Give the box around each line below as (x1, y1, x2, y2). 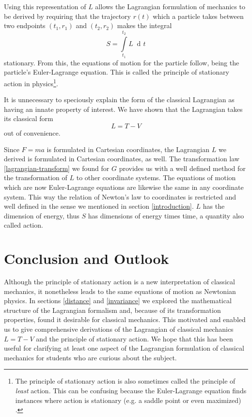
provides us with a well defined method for (119, 163, 246, 173)
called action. (4, 220, 43, 230)
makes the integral (117, 20, 172, 31)
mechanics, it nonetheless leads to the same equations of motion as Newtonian (4, 286, 236, 296)
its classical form (4, 113, 53, 124)
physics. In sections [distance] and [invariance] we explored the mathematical (4, 295, 232, 306)
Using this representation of (4, 1, 86, 11)
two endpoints (4, 20, 46, 31)
